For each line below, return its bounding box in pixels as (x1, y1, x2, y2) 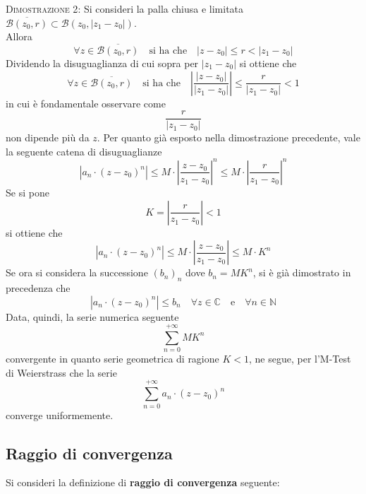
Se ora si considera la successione (6, 265, 148, 280)
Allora (6, 29, 32, 44)
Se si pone (6, 184, 49, 199)
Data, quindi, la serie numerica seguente (6, 309, 179, 324)
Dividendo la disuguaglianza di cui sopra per (6, 56, 199, 70)
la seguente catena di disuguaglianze (6, 143, 162, 158)
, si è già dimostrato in (252, 265, 351, 280)
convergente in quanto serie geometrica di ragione (6, 351, 219, 366)
